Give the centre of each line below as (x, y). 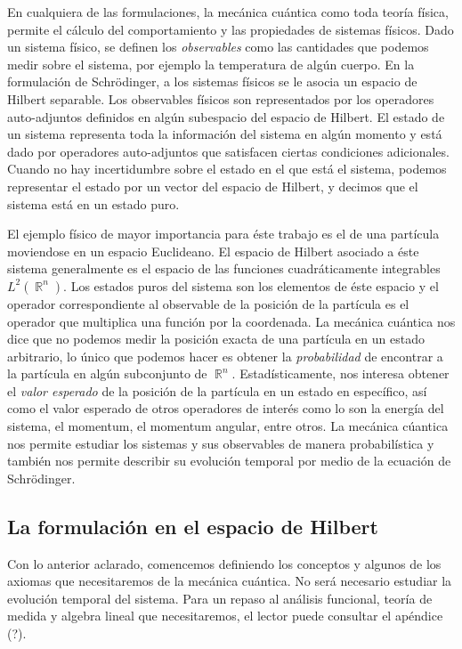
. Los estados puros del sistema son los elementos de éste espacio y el (251, 285)
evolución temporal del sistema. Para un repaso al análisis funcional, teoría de (220, 598)
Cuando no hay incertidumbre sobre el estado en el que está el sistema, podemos (227, 169)
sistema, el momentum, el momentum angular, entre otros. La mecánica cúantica (228, 426)
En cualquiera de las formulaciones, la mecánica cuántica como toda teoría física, (228, 12)
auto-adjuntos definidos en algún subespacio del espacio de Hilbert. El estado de (226, 116)
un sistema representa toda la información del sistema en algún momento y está (225, 134)
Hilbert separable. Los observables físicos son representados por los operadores (221, 98)
